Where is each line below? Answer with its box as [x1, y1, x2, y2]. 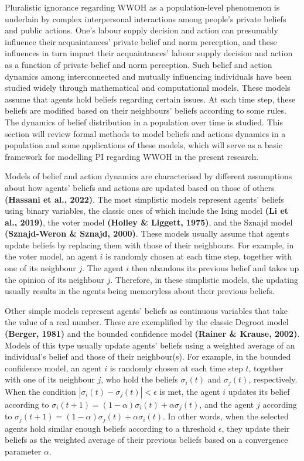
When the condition [5, 385, 76, 397]
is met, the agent [159, 385, 220, 397]
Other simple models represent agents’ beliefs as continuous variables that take [5, 304, 288, 316]
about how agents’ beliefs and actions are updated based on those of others [5, 181, 275, 193]
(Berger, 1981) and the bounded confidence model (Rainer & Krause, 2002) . [5, 327, 300, 340]
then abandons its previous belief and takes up [131, 262, 299, 274]
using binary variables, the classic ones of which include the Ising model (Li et [5, 204, 289, 217]
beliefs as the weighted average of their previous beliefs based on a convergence [5, 433, 288, 446]
